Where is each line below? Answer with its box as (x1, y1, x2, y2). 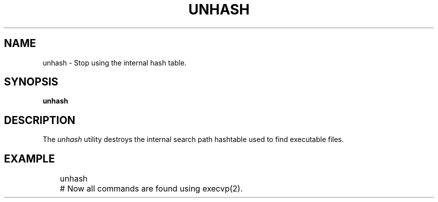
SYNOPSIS (4, 75, 58, 88)
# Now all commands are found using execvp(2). (59, 183, 243, 194)
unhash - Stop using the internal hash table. (42, 58, 186, 67)
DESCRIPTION (4, 113, 75, 126)
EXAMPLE (4, 152, 55, 165)
